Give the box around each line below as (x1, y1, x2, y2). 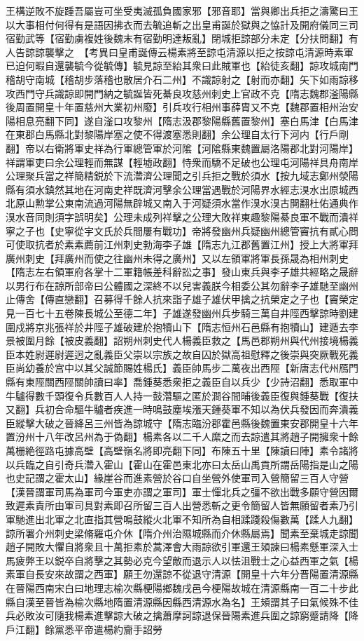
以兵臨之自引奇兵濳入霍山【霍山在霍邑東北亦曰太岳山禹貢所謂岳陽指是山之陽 (6, 457, 358, 471)
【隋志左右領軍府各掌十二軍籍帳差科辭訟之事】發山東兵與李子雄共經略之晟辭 (6, 264, 358, 279)
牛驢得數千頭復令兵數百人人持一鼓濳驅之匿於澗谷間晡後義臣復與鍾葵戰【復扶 (6, 388, 358, 403)
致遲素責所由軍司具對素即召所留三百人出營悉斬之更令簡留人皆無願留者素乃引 (6, 498, 358, 513)
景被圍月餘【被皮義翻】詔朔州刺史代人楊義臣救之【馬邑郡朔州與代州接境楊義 (6, 333, 358, 348)
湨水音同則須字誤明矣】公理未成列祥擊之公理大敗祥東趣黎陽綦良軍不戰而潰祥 (6, 209, 358, 224)
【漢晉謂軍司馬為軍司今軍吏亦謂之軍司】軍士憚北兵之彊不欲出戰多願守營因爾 (6, 484, 358, 499)
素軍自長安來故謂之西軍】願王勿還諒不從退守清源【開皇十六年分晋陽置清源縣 (6, 567, 358, 581)
